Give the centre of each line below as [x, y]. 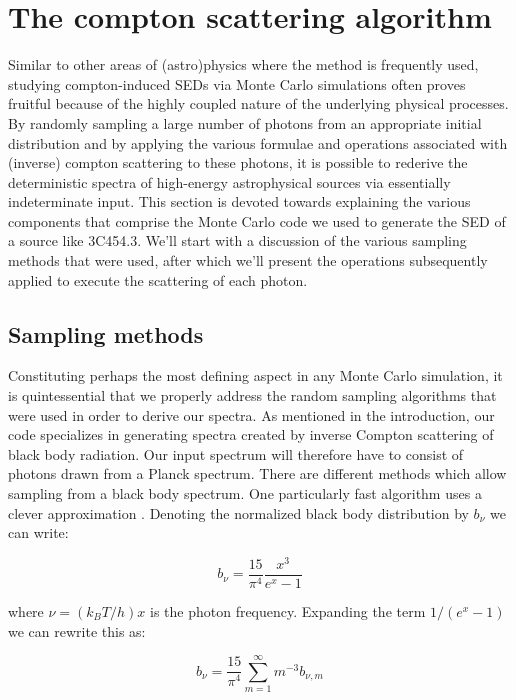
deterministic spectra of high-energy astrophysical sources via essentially [229, 181]
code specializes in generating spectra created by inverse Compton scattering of [251, 434]
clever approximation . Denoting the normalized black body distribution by [238, 512]
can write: [38, 532]
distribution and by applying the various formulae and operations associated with [258, 142]
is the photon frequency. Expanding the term [287, 610]
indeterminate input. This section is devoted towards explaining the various [239, 201]
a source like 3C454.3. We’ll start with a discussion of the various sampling [237, 240]
